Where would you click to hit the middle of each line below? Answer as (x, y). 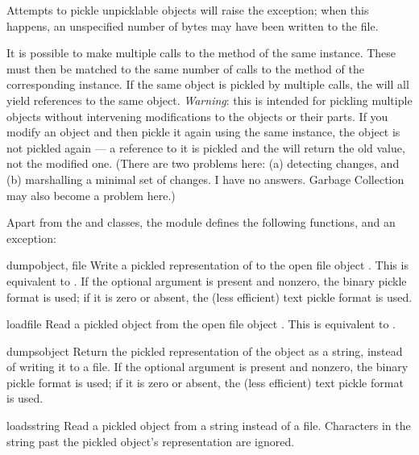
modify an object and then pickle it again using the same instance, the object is (203, 132)
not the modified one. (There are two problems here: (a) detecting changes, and (203, 163)
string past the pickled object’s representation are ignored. (151, 441)
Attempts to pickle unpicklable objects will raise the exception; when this (188, 10)
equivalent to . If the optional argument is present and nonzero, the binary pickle (207, 280)
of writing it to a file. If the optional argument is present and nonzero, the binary (207, 367)
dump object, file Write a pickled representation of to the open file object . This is (207, 265)
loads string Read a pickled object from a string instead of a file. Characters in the (209, 426)
